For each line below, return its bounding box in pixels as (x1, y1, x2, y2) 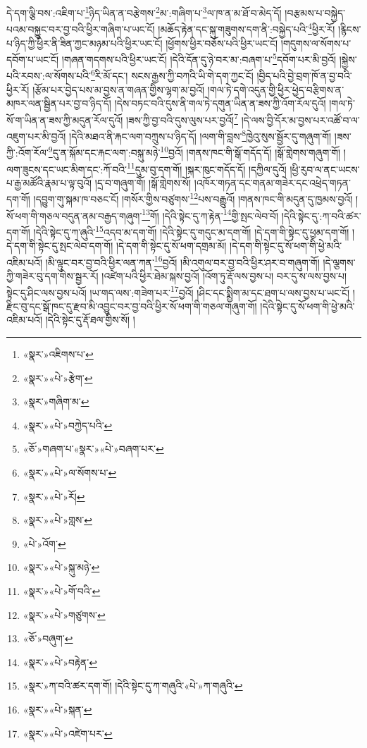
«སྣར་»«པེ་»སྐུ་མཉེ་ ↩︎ (23, 560, 100, 575)
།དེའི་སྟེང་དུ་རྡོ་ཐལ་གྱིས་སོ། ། (45, 312, 135, 327)
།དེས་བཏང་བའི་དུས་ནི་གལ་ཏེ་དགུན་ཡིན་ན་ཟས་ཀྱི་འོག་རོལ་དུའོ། (114, 96, 326, 111)
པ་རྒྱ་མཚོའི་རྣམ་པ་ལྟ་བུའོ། (6, 175, 92, 190)
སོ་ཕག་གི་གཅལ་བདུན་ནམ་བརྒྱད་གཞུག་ (6, 208, 142, 223)
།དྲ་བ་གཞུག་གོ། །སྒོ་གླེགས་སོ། (94, 175, 192, 190)
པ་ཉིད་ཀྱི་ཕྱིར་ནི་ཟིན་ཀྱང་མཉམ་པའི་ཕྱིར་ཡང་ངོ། (6, 35, 163, 50)
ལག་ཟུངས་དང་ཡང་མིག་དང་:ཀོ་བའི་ (6, 161, 127, 176)
